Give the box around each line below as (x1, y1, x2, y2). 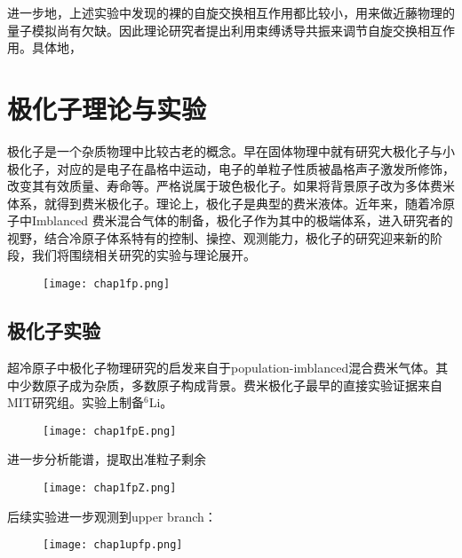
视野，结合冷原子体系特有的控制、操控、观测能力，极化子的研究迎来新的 (7, 228, 430, 247)
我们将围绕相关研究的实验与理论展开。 (31, 246, 256, 264)
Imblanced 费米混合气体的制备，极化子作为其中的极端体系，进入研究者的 (31, 211, 453, 230)
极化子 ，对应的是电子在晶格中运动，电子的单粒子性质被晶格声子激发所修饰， (7, 159, 455, 177)
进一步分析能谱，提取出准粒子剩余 (7, 450, 206, 468)
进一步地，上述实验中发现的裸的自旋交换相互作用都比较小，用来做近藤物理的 (7, 4, 455, 21)
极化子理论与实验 (7, 90, 207, 126)
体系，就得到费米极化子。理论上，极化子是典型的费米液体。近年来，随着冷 (7, 193, 442, 212)
